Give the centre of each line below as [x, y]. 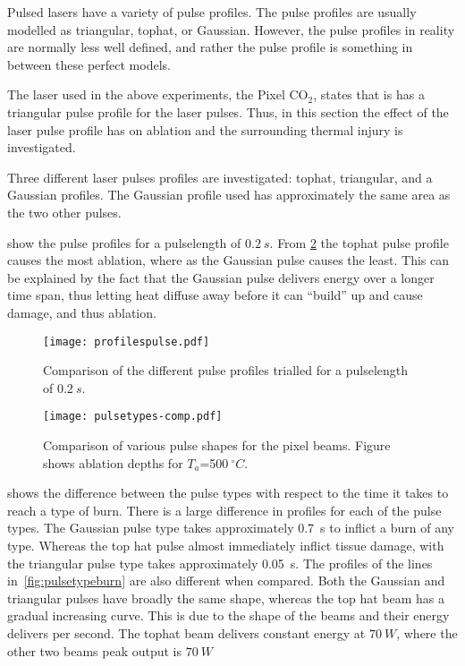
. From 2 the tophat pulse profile [359, 242]
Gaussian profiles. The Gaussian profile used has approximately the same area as [229, 195]
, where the [427, 632]
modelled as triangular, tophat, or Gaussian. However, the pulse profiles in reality [231, 29]
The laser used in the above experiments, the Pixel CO [158, 94]
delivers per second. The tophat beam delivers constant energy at [186, 632]
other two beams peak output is [95, 650]
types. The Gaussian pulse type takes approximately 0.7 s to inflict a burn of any [231, 528]
